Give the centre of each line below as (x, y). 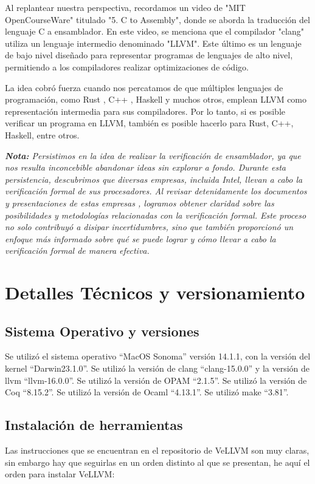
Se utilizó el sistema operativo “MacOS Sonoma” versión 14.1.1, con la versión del (158, 356)
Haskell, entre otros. (42, 135)
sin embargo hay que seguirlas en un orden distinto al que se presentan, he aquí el (157, 462)
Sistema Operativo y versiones (102, 331)
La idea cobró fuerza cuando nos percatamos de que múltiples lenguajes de (144, 87)
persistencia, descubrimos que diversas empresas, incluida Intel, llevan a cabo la (154, 179)
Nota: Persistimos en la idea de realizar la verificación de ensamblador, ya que (153, 155)
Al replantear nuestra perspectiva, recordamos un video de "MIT (125, 7)
